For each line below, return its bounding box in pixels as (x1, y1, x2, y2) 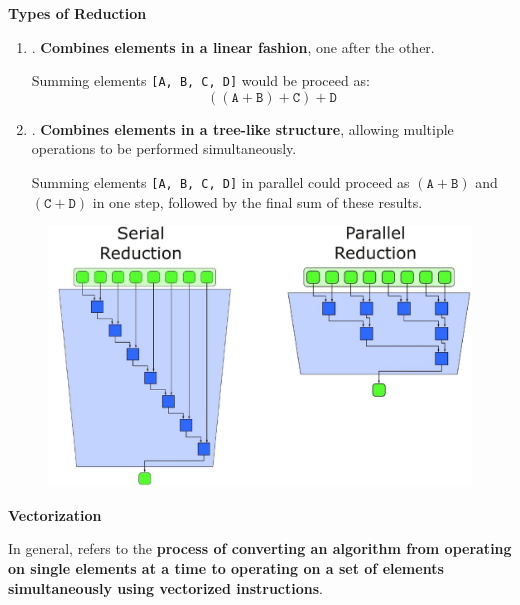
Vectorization (8, 504, 102, 525)
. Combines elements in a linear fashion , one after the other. (31, 36, 435, 57)
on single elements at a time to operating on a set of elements (8, 557, 444, 578)
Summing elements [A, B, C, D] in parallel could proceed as (31, 172, 410, 193)
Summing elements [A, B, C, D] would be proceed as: (31, 70, 370, 91)
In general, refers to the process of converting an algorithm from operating (8, 538, 512, 559)
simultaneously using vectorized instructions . (8, 577, 323, 598)
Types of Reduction (8, 3, 147, 23)
